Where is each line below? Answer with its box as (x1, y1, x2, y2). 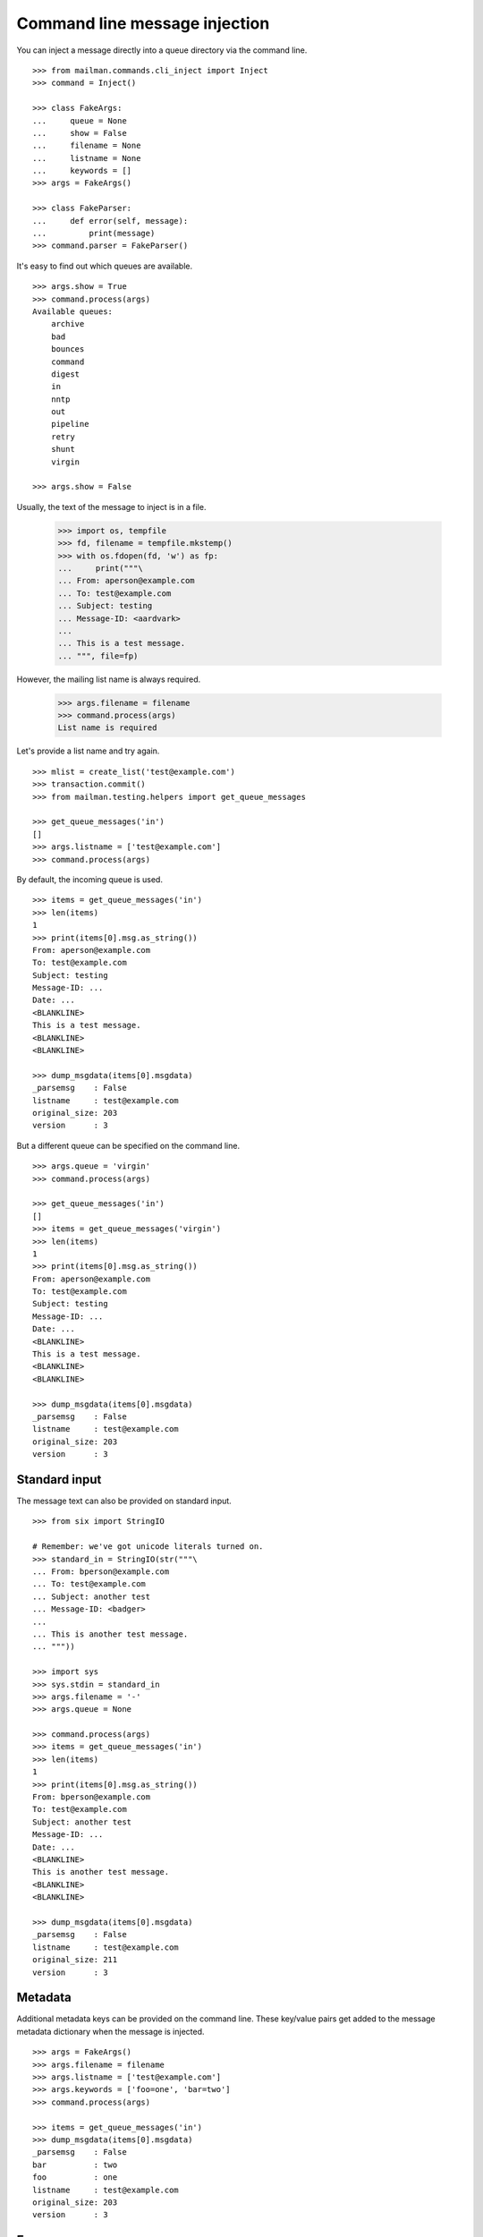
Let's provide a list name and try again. (16, 745, 160, 756)
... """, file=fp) (57, 651, 139, 661)
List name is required (57, 723, 157, 733)
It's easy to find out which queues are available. (16, 260, 192, 271)
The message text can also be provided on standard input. (16, 1495, 232, 1507)
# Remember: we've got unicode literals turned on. (32, 1542, 264, 1552)
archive (50, 319, 85, 329)
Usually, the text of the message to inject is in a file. (16, 501, 207, 512)
